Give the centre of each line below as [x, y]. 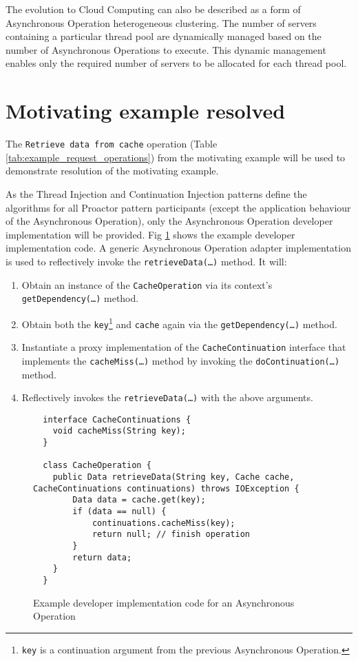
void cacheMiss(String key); [119, 431]
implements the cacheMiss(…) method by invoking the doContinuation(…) [181, 360]
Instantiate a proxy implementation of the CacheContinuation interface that [184, 347]
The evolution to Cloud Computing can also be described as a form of [153, 9]
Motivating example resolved [146, 111]
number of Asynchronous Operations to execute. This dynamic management [166, 49]
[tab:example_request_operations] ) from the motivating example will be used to [176, 157]
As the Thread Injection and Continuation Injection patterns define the [156, 193]
